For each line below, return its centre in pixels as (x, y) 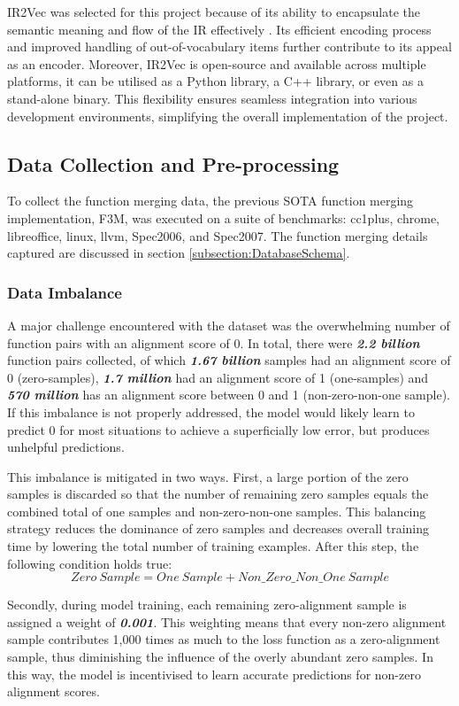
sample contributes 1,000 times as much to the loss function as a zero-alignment (224, 639)
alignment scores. (54, 691)
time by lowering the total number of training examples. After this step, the (213, 546)
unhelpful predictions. (66, 447)
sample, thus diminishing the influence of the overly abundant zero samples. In (220, 657)
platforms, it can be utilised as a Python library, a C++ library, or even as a (215, 81)
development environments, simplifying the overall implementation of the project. (228, 116)
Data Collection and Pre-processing (173, 163)
